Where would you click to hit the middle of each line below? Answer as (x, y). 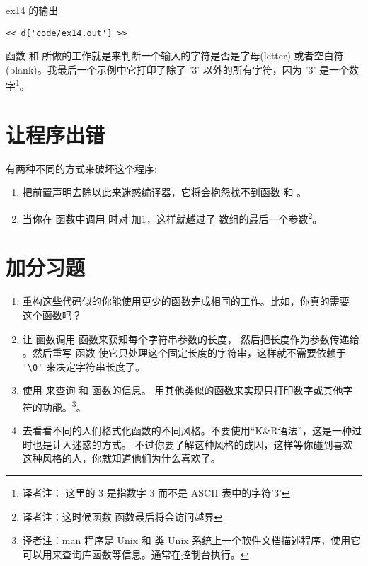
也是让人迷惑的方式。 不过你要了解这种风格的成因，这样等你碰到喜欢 (192, 444)
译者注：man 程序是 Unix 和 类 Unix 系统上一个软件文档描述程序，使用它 (191, 540)
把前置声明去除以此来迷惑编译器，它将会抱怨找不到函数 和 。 (165, 192)
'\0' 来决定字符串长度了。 (84, 366)
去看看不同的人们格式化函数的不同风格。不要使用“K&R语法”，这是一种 (187, 431)
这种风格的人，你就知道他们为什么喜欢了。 (121, 458)
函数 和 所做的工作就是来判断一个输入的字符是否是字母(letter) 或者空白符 (175, 56)
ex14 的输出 (32, 10)
